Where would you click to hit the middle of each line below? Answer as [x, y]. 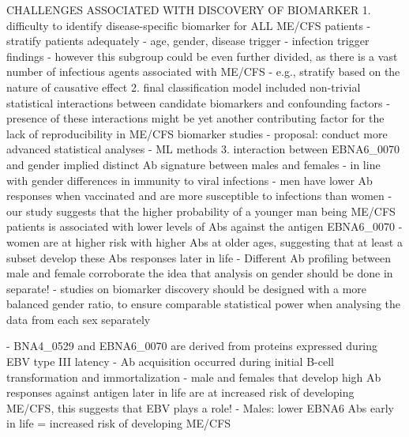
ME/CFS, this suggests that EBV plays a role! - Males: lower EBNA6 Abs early [201, 407]
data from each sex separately [79, 319]
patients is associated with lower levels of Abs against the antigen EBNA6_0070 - [204, 226]
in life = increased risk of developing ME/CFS [119, 423]
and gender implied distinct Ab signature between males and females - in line [193, 164]
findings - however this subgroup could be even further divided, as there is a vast [202, 56]
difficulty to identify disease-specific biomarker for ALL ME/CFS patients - [189, 25]
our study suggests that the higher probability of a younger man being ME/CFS [201, 211]
